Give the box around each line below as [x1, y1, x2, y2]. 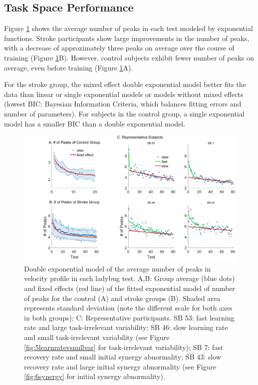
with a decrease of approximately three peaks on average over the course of [4, 42, 234, 53]
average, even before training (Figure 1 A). [4, 62, 133, 72]
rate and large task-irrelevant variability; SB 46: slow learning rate [24, 322, 228, 332]
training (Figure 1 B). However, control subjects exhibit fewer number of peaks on [4, 52, 254, 62]
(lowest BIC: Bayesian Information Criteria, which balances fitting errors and [4, 98, 241, 109]
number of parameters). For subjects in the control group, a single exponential [4, 108, 244, 118]
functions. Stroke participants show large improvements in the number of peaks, [4, 32, 249, 43]
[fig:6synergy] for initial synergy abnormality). [24, 371, 165, 381]
